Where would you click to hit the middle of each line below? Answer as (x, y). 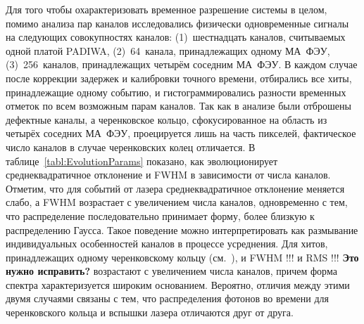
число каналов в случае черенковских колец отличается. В (131, 147)
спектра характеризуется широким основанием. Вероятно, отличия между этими (178, 284)
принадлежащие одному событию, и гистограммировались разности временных (176, 92)
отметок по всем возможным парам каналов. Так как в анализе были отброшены (178, 106)
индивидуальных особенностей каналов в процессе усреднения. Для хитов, (167, 244)
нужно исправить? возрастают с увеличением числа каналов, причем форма (171, 271)
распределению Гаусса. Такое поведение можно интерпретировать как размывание (182, 229)
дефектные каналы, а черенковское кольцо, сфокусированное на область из (167, 119)
